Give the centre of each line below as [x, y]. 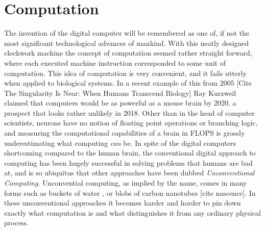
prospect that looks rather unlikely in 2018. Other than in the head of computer [129, 112]
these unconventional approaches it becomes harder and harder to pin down [123, 203]
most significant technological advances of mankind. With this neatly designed [127, 43]
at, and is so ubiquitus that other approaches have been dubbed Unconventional [129, 173]
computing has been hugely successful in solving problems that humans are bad [128, 162]
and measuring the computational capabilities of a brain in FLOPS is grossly [125, 133]
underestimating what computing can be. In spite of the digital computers [120, 143]
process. [17, 223]
